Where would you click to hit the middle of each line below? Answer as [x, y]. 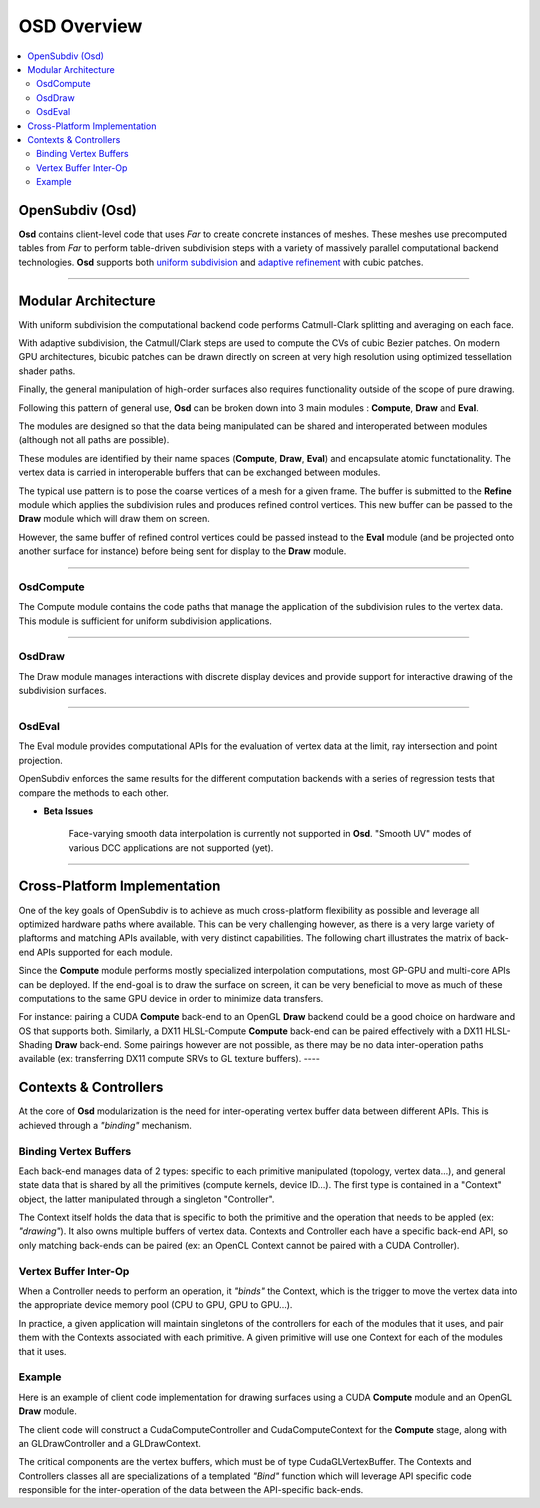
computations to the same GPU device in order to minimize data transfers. [171, 998]
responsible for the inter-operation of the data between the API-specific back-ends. [191, 1490]
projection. [41, 760]
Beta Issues [68, 811]
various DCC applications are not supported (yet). [171, 847]
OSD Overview [80, 26]
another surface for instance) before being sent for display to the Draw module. [182, 551]
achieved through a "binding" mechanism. [105, 1125]
